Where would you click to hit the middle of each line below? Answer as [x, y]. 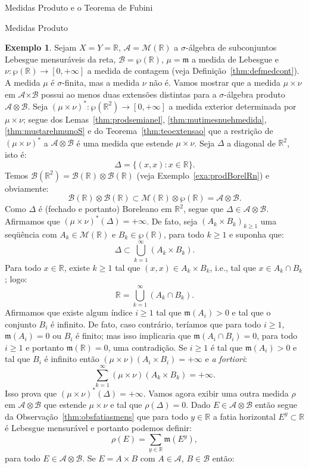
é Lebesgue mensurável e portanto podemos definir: [98, 428]
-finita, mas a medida [101, 82]
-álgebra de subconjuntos [231, 47]
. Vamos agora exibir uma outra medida [216, 393]
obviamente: [27, 188]
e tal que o [251, 312]
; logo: [16, 279]
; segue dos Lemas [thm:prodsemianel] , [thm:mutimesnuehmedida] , [145, 119]
